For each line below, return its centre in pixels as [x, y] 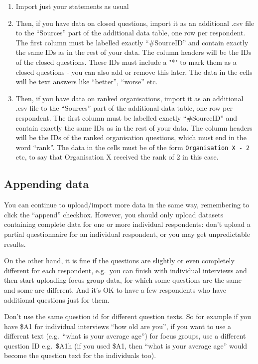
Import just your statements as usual [72, 6]
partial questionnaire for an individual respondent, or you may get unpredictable [127, 234]
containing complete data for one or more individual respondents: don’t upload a [127, 224]
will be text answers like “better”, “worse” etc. [87, 82]
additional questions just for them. [57, 299]
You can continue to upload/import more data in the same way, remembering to [127, 205]
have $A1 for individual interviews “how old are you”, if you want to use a [118, 326]
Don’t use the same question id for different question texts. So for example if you [128, 316]
